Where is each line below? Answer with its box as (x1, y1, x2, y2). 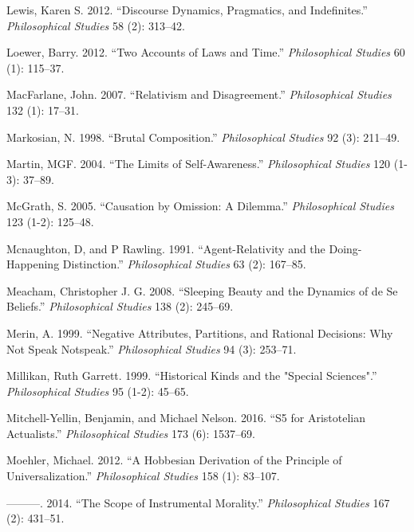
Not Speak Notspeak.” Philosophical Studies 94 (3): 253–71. (6, 340, 297, 357)
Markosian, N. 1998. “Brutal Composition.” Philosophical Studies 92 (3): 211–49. (6, 128, 400, 145)
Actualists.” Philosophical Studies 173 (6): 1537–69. (6, 424, 256, 441)
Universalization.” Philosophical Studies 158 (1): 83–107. (6, 467, 280, 484)
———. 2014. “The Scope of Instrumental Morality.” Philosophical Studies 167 (6, 494, 390, 510)
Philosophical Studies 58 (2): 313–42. (6, 17, 185, 33)
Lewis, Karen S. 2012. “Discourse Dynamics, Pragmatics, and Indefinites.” (6, 2, 368, 18)
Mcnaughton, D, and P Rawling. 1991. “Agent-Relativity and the (6, 240, 325, 256)
